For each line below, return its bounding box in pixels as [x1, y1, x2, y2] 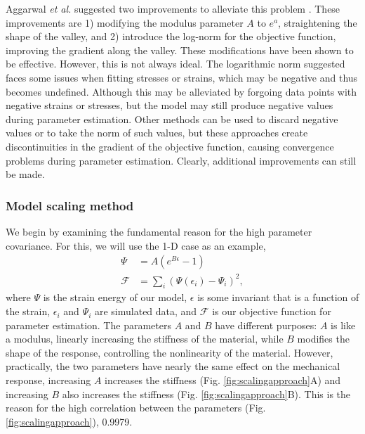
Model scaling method [6, 196, 134, 214]
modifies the [297, 331, 350, 346]
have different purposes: [215, 317, 317, 332]
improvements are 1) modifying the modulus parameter [6, 15, 244, 30]
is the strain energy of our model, [43, 290, 187, 305]
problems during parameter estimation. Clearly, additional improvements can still [6, 153, 357, 167]
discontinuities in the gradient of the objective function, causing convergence [6, 139, 334, 153]
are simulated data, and [94, 304, 197, 319]
